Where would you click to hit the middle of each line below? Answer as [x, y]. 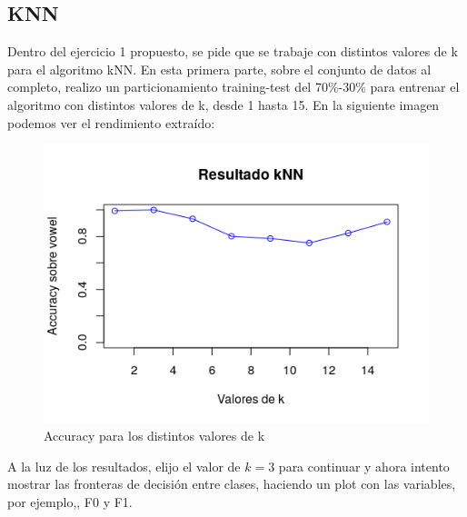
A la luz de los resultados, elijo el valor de [124, 466]
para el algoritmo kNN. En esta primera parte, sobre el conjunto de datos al [219, 69]
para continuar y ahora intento [364, 466]
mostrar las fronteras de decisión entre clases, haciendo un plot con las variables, [232, 484]
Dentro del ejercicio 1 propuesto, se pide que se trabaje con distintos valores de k [233, 51]
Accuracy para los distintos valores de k [154, 435]
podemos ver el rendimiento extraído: [111, 122]
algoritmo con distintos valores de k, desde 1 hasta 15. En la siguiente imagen [224, 104]
